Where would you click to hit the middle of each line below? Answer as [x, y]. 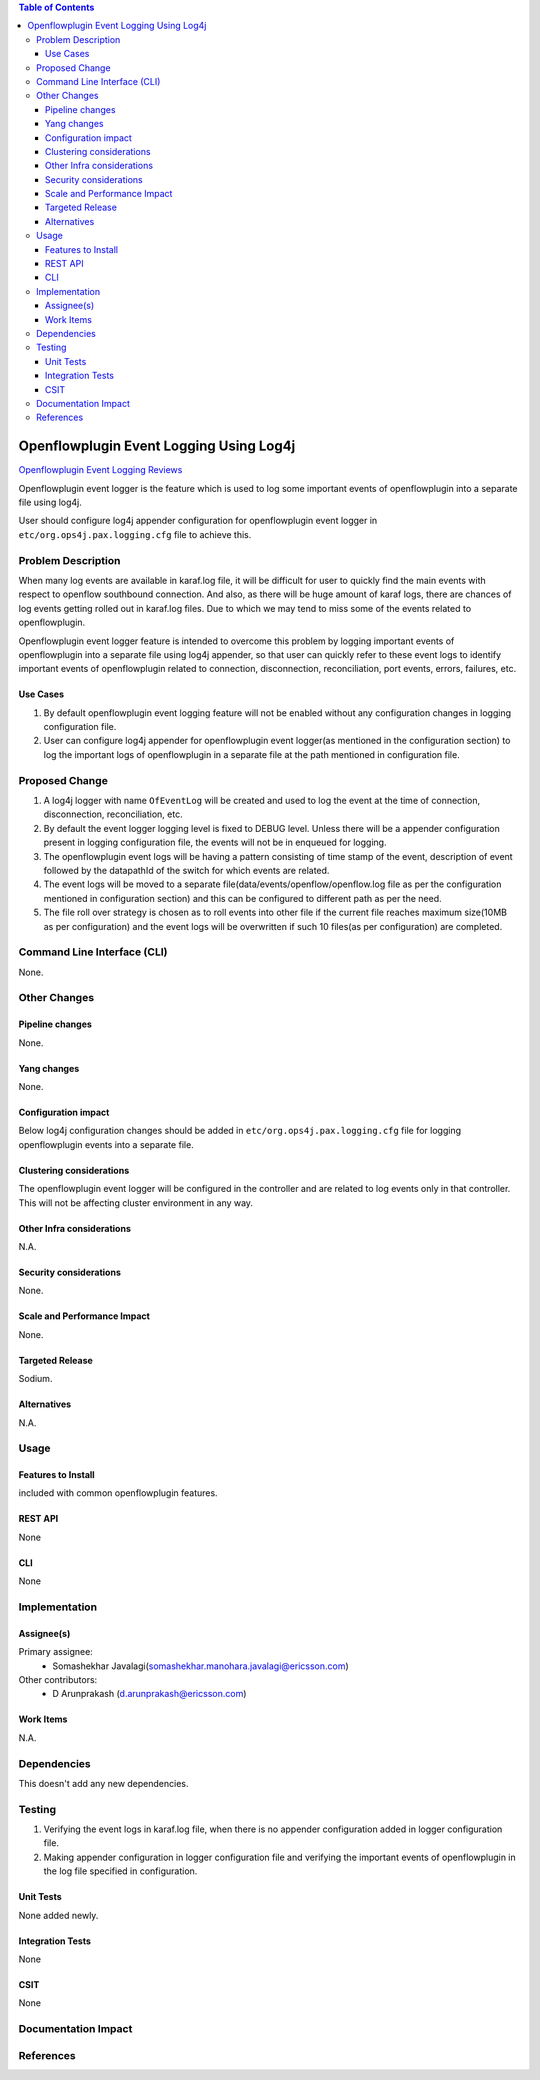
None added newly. [58, 1915]
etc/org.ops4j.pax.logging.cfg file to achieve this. [135, 534]
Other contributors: [58, 1679]
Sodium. [35, 1379]
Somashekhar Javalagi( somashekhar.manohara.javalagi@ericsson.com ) [200, 1666]
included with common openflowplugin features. [118, 1493]
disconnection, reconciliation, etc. [113, 814]
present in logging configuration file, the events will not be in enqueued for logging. [215, 842]
